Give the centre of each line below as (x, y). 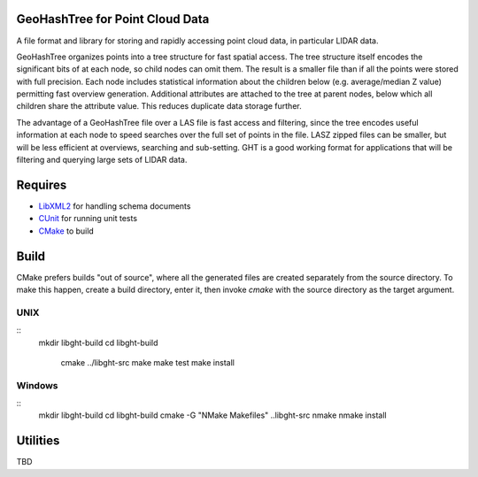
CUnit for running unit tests (88, 219)
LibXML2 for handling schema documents (115, 206)
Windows (37, 385)
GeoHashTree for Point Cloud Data (113, 19)
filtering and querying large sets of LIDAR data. (102, 160)
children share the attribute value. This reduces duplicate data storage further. (159, 106)
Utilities (38, 441)
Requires (42, 185)
